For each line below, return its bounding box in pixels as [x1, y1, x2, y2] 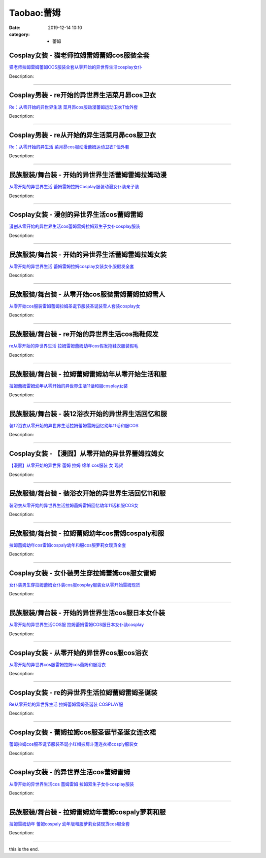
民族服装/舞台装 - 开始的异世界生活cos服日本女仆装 [9, 609, 165, 617]
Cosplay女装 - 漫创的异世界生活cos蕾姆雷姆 [9, 210, 143, 219]
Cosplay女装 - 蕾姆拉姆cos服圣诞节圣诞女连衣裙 [9, 728, 156, 737]
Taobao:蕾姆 [9, 7, 61, 18]
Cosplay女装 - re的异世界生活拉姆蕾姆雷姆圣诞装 [9, 688, 158, 697]
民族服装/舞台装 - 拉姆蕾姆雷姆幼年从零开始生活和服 [9, 370, 167, 378]
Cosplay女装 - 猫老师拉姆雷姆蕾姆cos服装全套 [9, 51, 150, 60]
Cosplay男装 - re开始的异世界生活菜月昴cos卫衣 [9, 91, 156, 100]
